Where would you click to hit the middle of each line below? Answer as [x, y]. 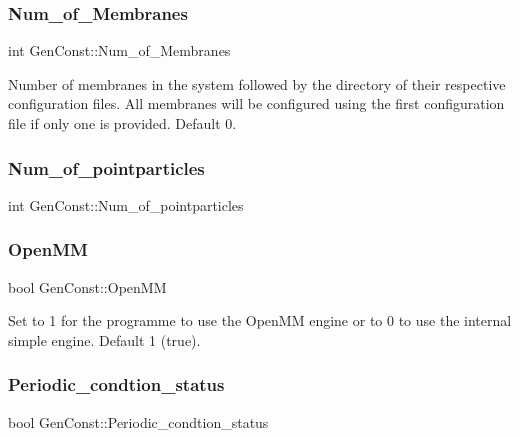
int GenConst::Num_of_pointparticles [126, 204]
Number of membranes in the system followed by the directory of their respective [257, 83]
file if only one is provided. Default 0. [122, 123]
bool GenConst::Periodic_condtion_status [138, 421]
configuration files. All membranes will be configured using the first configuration [256, 103]
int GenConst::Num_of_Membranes [119, 50]
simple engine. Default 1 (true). [104, 339]
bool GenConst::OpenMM [87, 286]
